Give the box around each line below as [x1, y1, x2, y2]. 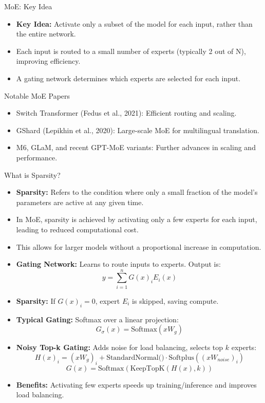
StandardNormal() [106, 354, 164, 361]
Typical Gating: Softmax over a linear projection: [16, 314, 179, 324]
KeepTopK [130, 364, 165, 372]
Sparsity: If [16, 295, 55, 306]
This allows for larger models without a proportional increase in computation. [16, 241, 261, 252]
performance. [16, 152, 58, 162]
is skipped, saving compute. [132, 295, 219, 306]
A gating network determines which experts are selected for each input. [16, 72, 241, 83]
